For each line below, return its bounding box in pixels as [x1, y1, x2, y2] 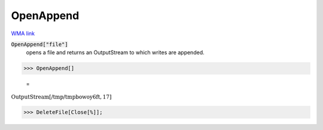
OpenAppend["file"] [11, 41, 68, 48]
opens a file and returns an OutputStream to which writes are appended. [26, 49, 205, 56]
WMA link [11, 30, 35, 37]
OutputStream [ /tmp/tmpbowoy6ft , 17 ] [11, 93, 112, 100]
